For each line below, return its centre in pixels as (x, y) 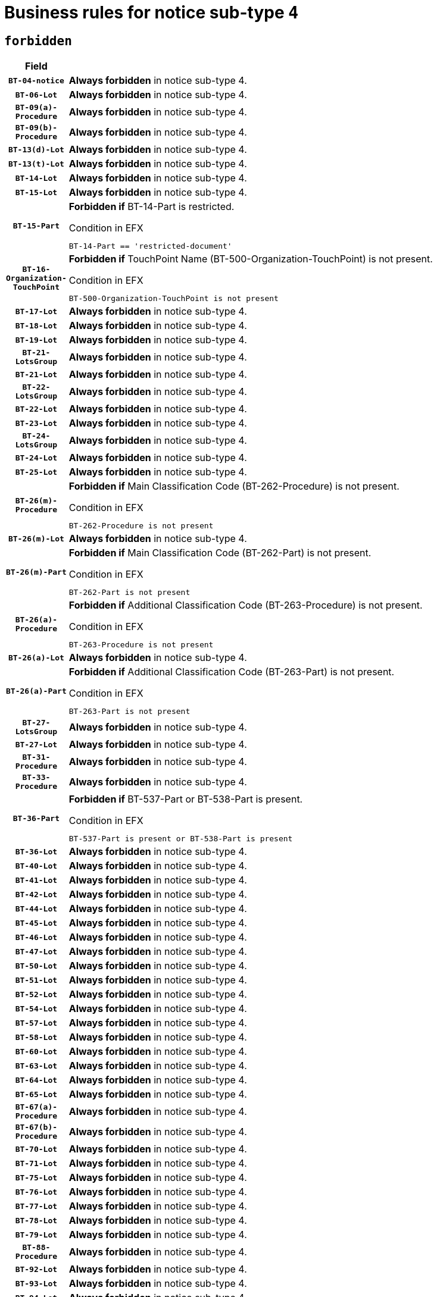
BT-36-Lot (36, 851)
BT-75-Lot (36, 1177)
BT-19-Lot (36, 340)
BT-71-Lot (36, 1163)
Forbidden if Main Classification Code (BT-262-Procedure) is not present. (234, 486)
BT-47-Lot (36, 951)
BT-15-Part (36, 225)
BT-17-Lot (36, 311)
